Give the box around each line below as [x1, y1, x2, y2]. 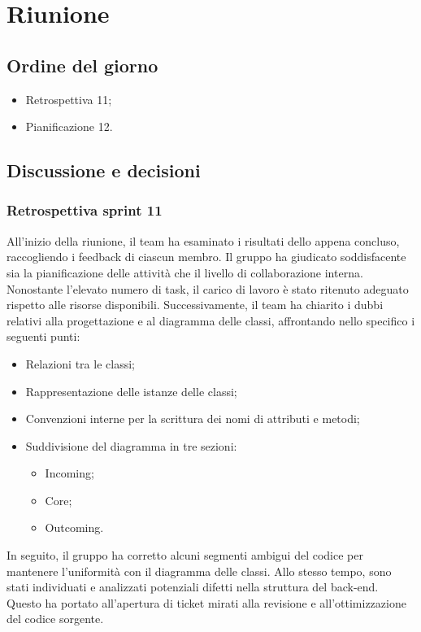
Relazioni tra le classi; [25, 355, 135, 372]
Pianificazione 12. [25, 118, 113, 135]
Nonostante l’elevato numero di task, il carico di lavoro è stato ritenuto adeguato [7, 280, 409, 297]
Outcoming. [45, 519, 104, 536]
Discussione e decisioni [7, 158, 201, 183]
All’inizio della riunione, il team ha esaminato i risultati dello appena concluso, [7, 232, 400, 249]
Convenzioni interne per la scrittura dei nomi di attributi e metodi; [25, 410, 360, 427]
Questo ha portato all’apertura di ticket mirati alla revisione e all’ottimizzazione [7, 594, 406, 611]
